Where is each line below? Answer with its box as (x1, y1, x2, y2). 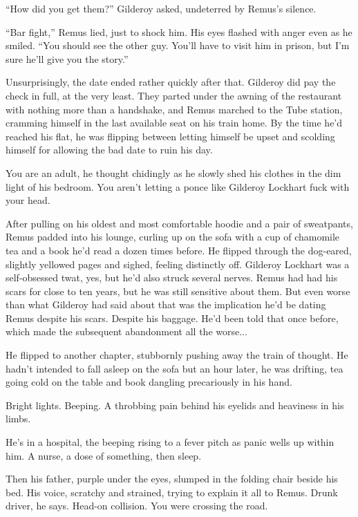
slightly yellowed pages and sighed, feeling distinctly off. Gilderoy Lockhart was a (6, 256, 350, 271)
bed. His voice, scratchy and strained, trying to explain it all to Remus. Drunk (6, 485, 338, 499)
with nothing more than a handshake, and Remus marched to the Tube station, (6, 102, 343, 116)
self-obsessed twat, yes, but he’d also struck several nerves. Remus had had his (6, 270, 338, 285)
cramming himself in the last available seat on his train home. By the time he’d (6, 115, 343, 130)
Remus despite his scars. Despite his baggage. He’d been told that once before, (6, 310, 339, 325)
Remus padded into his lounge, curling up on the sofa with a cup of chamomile (6, 229, 340, 244)
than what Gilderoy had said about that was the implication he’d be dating (6, 297, 326, 312)
